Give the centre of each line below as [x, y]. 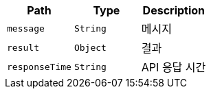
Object [90, 47]
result [23, 47]
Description [174, 10]
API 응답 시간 [174, 67]
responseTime [39, 67]
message [26, 28]
